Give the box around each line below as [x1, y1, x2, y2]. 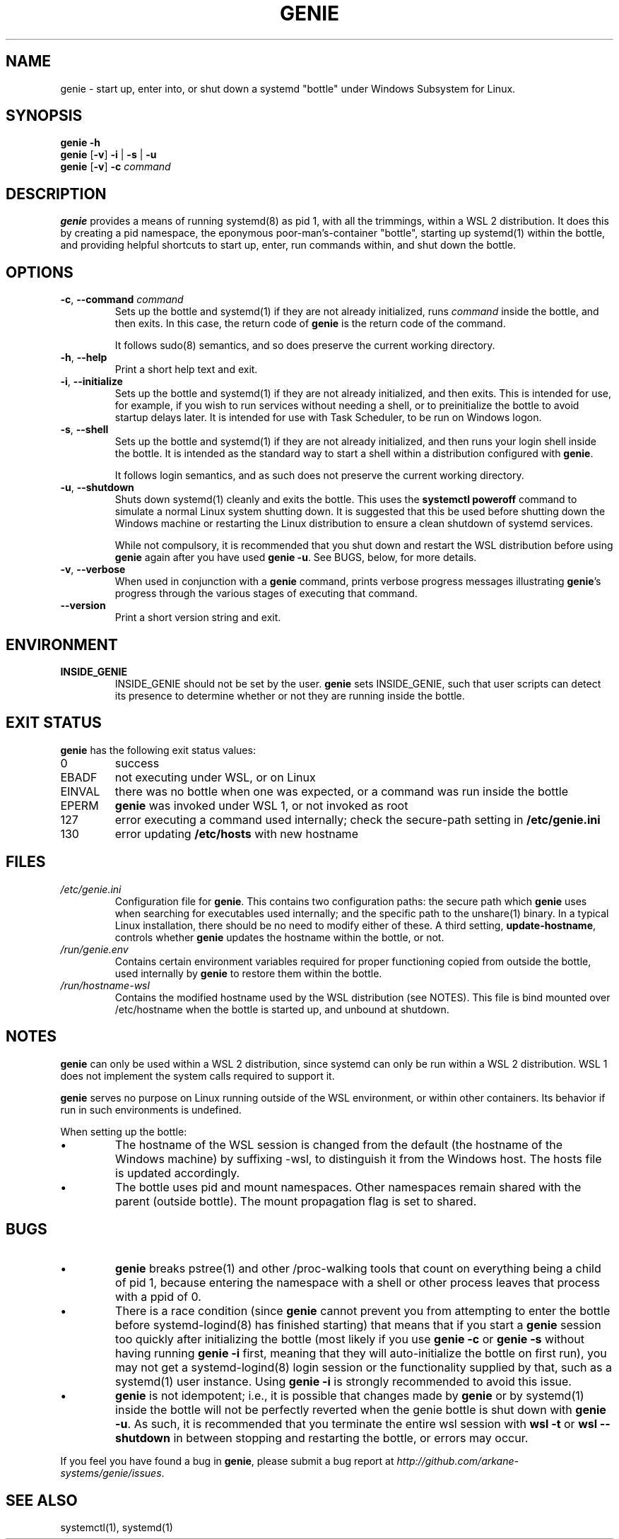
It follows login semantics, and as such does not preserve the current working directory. [114, 469, 524, 482]
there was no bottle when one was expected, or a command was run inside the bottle [114, 784, 568, 798]
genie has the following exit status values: [60, 743, 256, 756]
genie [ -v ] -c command [60, 160, 171, 173]
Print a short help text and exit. [114, 363, 258, 376]
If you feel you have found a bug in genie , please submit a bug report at [60, 1455, 394, 1468]
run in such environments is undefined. [60, 1103, 242, 1116]
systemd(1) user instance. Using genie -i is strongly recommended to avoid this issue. [115, 1374, 572, 1389]
